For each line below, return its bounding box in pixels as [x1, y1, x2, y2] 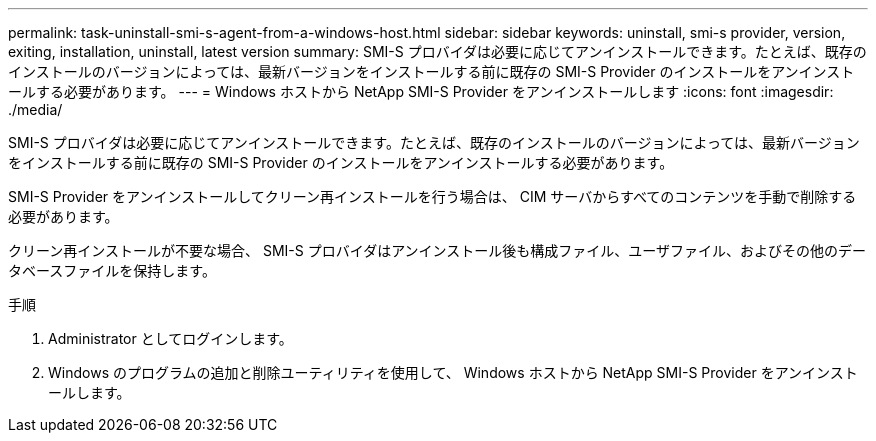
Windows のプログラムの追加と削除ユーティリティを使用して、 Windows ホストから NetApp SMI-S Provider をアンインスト [48, 364, 858, 381]
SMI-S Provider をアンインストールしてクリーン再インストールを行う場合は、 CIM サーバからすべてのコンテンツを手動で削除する [8, 188, 857, 205]
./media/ [8, 101, 63, 118]
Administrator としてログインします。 [48, 330, 293, 347]
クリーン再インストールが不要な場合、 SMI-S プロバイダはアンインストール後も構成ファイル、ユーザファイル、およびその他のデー [8, 242, 867, 259]
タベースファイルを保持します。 [8, 262, 216, 279]
